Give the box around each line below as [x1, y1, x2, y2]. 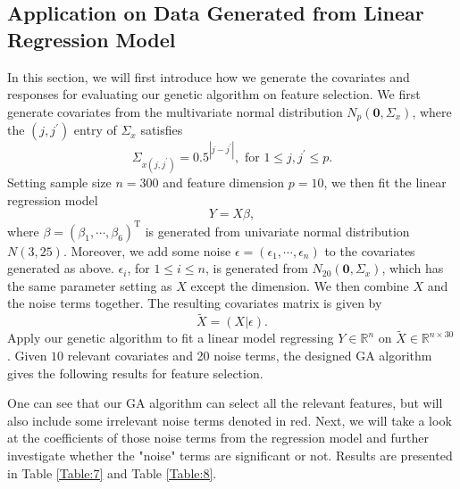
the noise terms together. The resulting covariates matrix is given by [7, 294, 382, 312]
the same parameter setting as [7, 276, 172, 294]
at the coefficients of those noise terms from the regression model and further [7, 428, 429, 447]
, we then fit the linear [323, 172, 447, 191]
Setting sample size [7, 172, 112, 191]
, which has [381, 259, 444, 278]
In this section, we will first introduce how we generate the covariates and [7, 67, 410, 86]
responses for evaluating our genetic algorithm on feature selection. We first [7, 85, 421, 104]
